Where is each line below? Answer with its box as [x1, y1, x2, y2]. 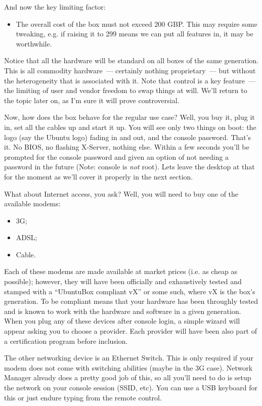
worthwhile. [16, 38, 52, 49]
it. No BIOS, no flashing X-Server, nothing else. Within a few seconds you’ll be [4, 142, 249, 152]
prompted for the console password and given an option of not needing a [4, 151, 229, 162]
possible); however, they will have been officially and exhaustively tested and [4, 276, 242, 287]
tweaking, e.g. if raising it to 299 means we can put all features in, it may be [16, 28, 253, 39]
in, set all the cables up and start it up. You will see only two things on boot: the [4, 121, 256, 132]
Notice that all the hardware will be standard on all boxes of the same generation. [4, 55, 259, 66]
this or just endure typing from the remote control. [4, 392, 162, 402]
